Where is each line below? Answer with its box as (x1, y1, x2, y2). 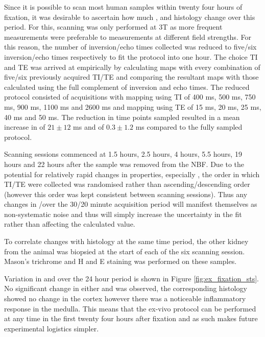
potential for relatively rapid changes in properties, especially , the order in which (4, 168, 260, 179)
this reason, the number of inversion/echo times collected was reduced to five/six (4, 41, 257, 52)
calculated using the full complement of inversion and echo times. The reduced (4, 81, 250, 92)
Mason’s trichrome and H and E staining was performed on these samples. (4, 256, 237, 267)
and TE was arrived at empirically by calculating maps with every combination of (4, 61, 260, 72)
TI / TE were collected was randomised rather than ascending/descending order (4, 179, 250, 189)
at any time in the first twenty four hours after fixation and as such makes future (4, 313, 258, 324)
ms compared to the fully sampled (135, 122, 243, 132)
